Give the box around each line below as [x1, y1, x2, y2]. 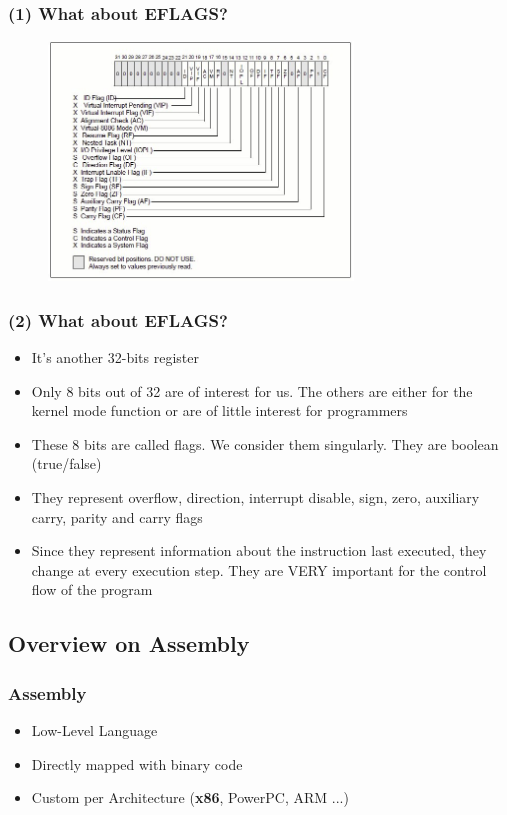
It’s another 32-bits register [31, 347, 199, 368]
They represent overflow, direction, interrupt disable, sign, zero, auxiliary [31, 487, 480, 507]
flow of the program [31, 579, 153, 600]
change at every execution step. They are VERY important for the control [31, 559, 487, 580]
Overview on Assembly [8, 628, 250, 659]
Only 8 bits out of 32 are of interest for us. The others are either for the [31, 380, 473, 401]
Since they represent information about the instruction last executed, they [31, 540, 487, 561]
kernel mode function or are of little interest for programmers [31, 400, 408, 421]
